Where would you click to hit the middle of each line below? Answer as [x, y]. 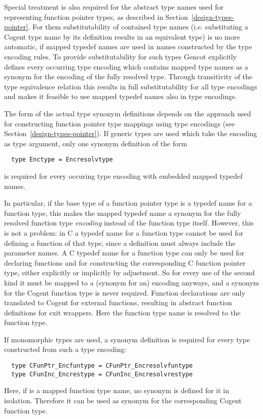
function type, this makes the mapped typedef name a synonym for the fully [123, 213]
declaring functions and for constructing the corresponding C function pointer [125, 262]
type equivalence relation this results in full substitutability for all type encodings [131, 86]
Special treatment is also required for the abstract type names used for [114, 7]
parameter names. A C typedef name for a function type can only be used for [124, 253]
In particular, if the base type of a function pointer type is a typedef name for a [128, 203]
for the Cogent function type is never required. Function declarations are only [125, 292]
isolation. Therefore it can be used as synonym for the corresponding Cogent [123, 400]
